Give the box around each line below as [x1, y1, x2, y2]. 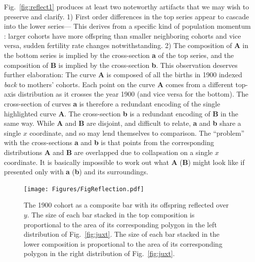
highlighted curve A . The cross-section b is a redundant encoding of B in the [4, 108, 239, 118]
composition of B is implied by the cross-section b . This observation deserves [4, 59, 238, 70]
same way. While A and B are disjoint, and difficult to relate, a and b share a [4, 118, 241, 128]
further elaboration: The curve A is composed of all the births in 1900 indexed [4, 69, 243, 80]
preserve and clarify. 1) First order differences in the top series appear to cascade [4, 11, 249, 21]
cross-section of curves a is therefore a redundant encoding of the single [4, 98, 220, 108]
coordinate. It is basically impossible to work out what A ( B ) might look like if [4, 157, 245, 167]
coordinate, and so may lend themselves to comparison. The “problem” [29, 127, 245, 138]
